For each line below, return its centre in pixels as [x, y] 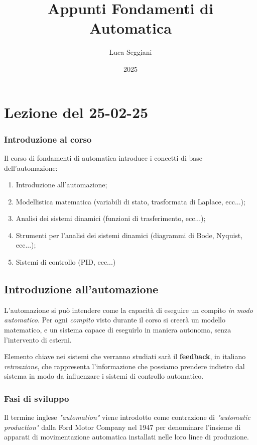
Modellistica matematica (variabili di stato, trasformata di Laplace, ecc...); [131, 201]
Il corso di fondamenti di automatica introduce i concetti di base [103, 157]
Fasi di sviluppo [37, 398]
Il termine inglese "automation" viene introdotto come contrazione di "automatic [127, 417]
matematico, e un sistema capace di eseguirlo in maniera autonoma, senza [118, 330]
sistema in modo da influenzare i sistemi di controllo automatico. [104, 376]
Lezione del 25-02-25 [76, 112]
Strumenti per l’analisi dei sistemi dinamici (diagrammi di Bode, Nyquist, [129, 235]
